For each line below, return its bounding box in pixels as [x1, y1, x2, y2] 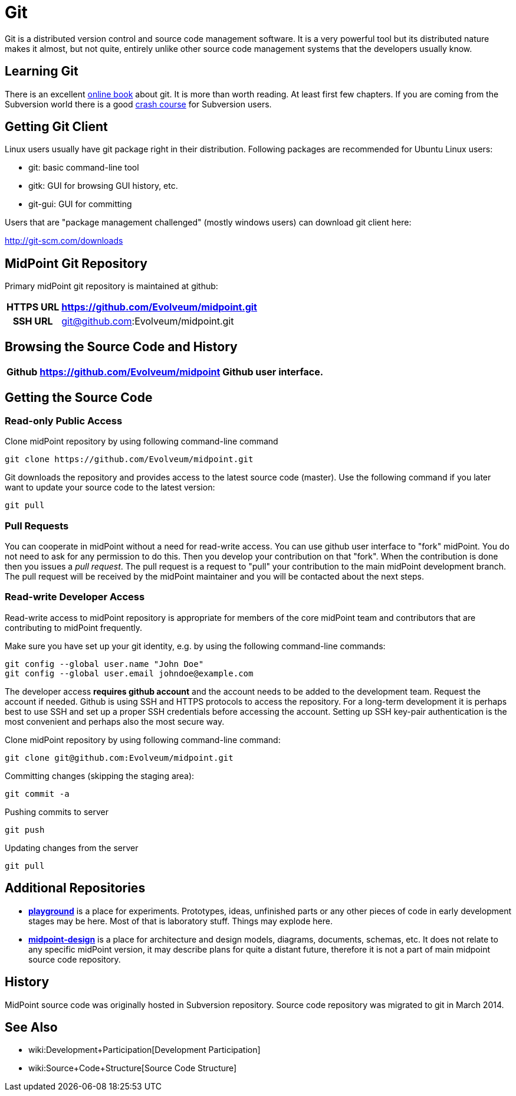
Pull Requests [5, 519, 69, 532]
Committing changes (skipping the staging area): [5, 770, 195, 781]
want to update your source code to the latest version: [5, 482, 215, 493]
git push [5, 825, 45, 835]
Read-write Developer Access [5, 591, 145, 603]
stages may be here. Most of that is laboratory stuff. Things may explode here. [28, 915, 333, 926]
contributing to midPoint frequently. [5, 622, 143, 633]
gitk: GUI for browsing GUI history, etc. [28, 181, 178, 191]
